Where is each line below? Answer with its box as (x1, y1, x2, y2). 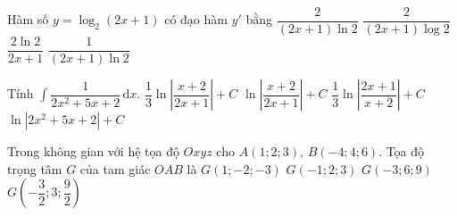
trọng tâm (7, 159, 62, 178)
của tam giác (79, 159, 151, 178)
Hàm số (7, 10, 49, 29)
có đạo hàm (164, 10, 228, 29)
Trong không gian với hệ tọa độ (7, 142, 179, 161)
